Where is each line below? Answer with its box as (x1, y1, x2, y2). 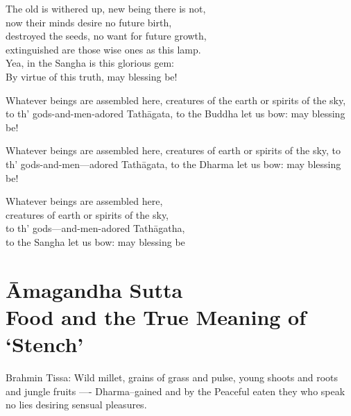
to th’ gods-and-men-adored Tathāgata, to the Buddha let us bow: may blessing (6, 106, 345, 121)
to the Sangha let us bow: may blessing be (6, 234, 185, 249)
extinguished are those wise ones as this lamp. (6, 42, 201, 56)
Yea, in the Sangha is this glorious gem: (6, 56, 174, 70)
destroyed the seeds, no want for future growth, (6, 28, 207, 43)
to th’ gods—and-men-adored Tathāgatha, (6, 221, 185, 235)
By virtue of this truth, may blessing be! (6, 69, 178, 83)
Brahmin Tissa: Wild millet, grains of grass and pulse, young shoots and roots (6, 370, 339, 384)
